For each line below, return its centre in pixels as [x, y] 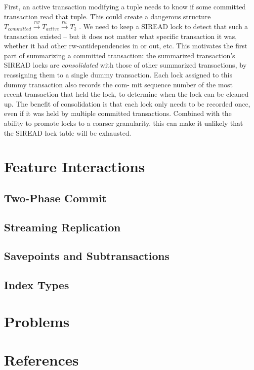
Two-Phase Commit [55, 198]
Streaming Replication [62, 227]
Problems [37, 321]
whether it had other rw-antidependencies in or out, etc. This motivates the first [126, 46]
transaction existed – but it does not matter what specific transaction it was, [121, 36]
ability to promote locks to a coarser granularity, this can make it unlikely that [124, 123]
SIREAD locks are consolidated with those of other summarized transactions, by [125, 65]
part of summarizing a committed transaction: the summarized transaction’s [120, 55]
